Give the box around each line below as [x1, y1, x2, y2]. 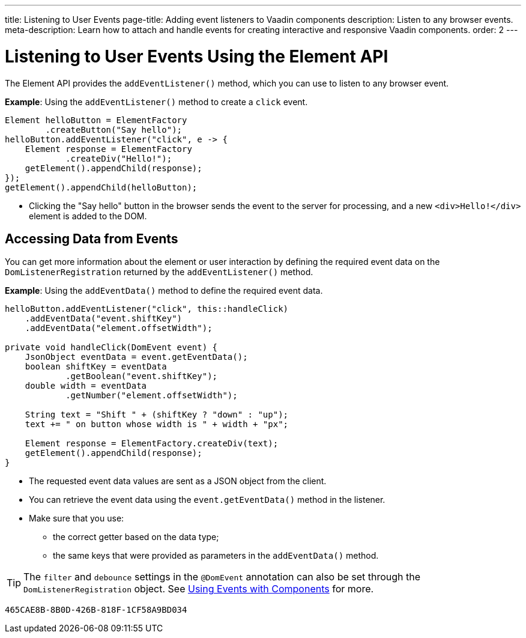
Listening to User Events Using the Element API [5, 46, 388, 67]
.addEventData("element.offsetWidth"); [25, 323, 213, 333]
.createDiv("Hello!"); [65, 153, 172, 163]
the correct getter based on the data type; [53, 532, 219, 542]
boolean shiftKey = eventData [25, 362, 167, 372]
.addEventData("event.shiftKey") [25, 314, 183, 324]
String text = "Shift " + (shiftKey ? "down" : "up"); [25, 410, 289, 420]
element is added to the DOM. [29, 210, 147, 221]
